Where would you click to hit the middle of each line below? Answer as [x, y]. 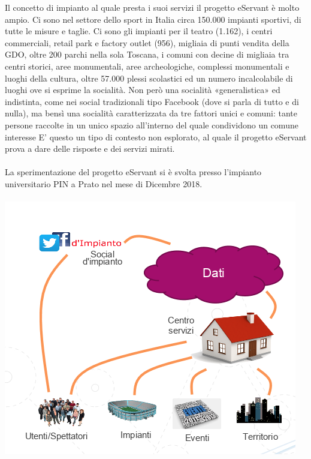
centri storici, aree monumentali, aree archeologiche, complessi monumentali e [147, 66]
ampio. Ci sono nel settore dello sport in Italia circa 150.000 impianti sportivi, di [153, 19]
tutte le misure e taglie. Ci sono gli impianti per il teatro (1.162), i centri [139, 31]
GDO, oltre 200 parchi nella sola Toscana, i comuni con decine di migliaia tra [147, 54]
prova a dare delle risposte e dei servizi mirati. [90, 148]
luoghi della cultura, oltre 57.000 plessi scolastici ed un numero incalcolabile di [149, 78]
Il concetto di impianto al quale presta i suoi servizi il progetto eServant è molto [152, 7]
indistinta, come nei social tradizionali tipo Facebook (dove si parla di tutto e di [152, 101]
